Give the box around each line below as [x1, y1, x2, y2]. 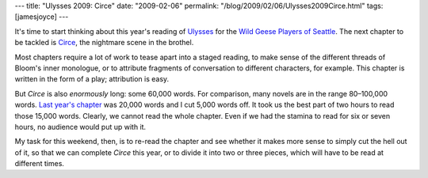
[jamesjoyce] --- [14, 12, 69, 21]
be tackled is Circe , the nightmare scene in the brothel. [14, 38, 194, 47]
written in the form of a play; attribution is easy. [14, 74, 170, 84]
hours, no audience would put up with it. [14, 122, 147, 131]
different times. [14, 159, 65, 169]
